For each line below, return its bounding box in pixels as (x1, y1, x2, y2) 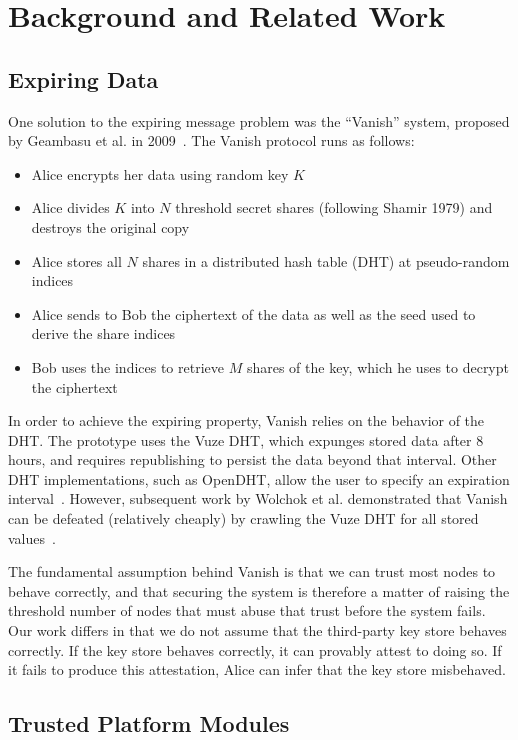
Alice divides (31, 197, 110, 218)
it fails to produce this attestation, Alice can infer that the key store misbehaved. (8, 659, 506, 680)
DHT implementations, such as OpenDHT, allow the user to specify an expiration (8, 468, 510, 489)
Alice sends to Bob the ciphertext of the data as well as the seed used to (31, 303, 476, 324)
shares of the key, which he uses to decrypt (246, 356, 509, 377)
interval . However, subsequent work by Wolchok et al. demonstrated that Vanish (8, 488, 508, 509)
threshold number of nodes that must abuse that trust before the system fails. (8, 600, 486, 621)
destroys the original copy (31, 216, 190, 237)
